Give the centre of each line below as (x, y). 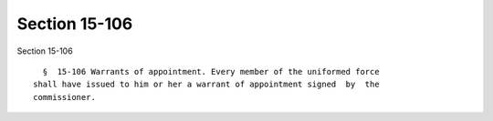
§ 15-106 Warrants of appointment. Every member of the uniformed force (211, 71)
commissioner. (64, 97)
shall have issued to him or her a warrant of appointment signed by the (206, 85)
